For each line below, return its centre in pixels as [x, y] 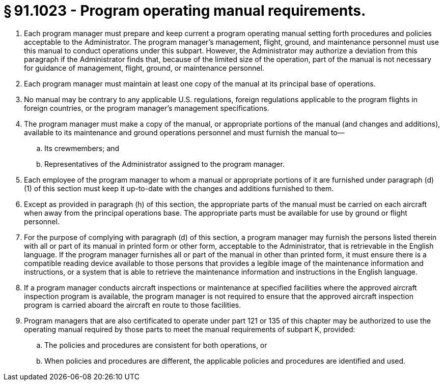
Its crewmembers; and [82, 148]
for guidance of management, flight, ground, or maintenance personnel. [144, 68]
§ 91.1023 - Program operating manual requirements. [185, 11]
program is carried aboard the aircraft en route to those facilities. [133, 305]
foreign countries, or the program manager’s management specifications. [147, 108]
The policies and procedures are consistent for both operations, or [156, 345]
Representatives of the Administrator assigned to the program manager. [164, 164]
